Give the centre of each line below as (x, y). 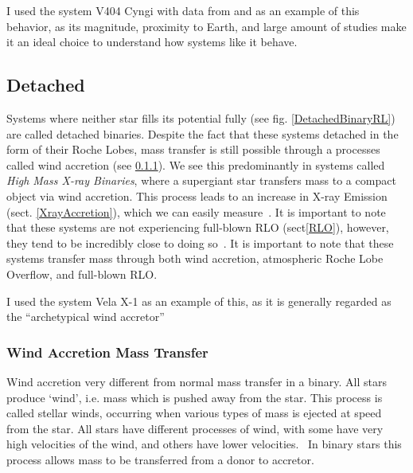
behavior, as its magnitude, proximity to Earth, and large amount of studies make (206, 26)
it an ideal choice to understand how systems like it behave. (152, 42)
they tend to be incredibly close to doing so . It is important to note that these (200, 242)
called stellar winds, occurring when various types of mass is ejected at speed (194, 413)
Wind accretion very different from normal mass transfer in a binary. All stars (197, 381)
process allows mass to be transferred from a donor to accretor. (160, 459)
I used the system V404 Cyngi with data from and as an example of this (183, 10)
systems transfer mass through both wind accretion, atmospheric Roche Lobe (195, 258)
